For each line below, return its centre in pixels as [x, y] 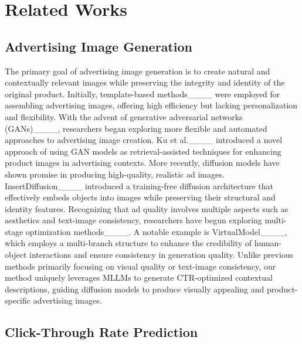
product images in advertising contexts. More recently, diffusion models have [142, 163]
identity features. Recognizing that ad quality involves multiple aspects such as [147, 208]
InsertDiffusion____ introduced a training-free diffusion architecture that [139, 185]
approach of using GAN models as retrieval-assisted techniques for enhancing [143, 151]
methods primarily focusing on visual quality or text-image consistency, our [140, 266]
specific [18, 300]
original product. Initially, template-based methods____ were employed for [142, 93]
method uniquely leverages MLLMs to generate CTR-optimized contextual [139, 277]
